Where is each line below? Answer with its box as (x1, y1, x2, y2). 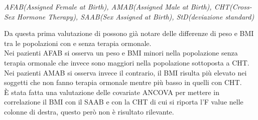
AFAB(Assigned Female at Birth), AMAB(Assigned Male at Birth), (4, 1, 212, 11)
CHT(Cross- (214, 1, 252, 11)
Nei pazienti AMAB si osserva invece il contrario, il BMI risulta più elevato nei (4, 67, 247, 77)
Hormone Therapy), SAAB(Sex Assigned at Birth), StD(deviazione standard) (17, 11, 254, 21)
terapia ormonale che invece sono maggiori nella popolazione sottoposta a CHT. (4, 57, 249, 67)
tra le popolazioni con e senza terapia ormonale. (4, 37, 152, 48)
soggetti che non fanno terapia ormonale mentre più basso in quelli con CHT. (4, 77, 242, 87)
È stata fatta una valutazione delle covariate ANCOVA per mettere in (4, 86, 219, 97)
